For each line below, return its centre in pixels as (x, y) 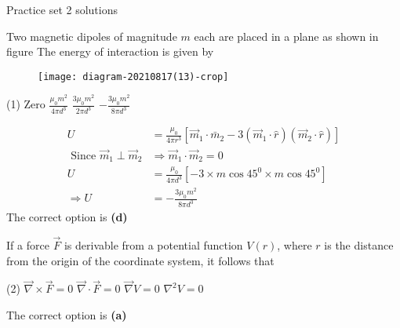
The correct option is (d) (67, 217)
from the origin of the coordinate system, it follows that (140, 260)
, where (295, 244)
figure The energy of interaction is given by (110, 51)
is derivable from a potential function (153, 244)
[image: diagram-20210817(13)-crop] (133, 77)
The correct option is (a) (67, 314)
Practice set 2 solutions (62, 9)
